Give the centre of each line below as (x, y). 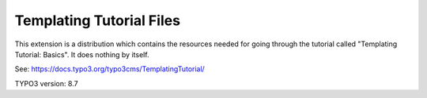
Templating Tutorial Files (98, 20)
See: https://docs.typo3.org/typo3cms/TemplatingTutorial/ (110, 69)
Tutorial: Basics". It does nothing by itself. (82, 54)
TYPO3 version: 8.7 (46, 83)
